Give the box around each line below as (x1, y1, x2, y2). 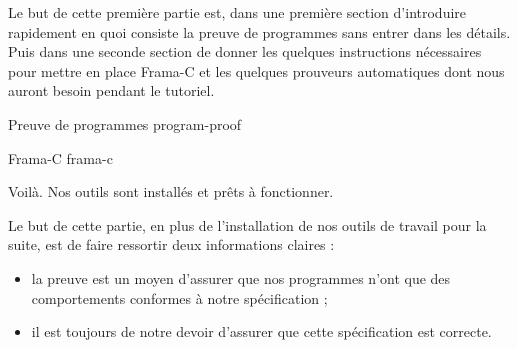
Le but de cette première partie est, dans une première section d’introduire (8, 2, 467, 22)
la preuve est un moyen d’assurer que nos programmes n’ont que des (31, 267, 451, 288)
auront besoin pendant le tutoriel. (8, 80, 215, 101)
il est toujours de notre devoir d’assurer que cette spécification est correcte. (31, 321, 492, 342)
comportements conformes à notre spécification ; (31, 287, 328, 308)
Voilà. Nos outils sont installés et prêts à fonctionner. (8, 181, 334, 202)
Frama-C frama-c (8, 147, 113, 168)
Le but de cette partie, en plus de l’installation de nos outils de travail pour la (8, 214, 487, 235)
